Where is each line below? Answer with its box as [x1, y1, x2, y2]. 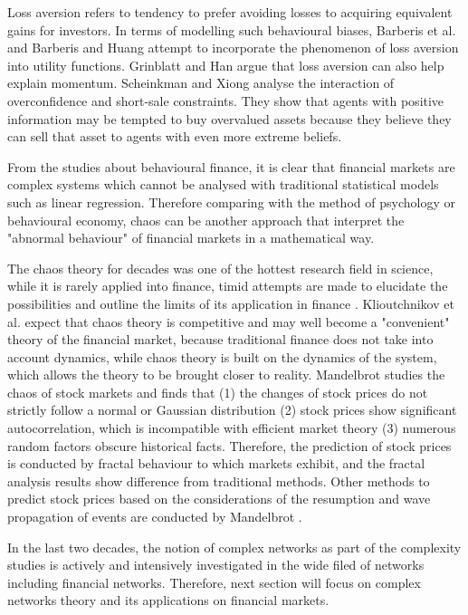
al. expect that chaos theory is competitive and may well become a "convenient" [7, 312, 450, 331]
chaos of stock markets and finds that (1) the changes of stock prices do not [7, 382, 428, 401]
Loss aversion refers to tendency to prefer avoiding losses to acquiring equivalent [7, 3, 453, 21]
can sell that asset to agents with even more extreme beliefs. [7, 127, 342, 146]
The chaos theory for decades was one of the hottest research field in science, [7, 258, 434, 277]
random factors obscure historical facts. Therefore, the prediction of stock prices [7, 436, 452, 455]
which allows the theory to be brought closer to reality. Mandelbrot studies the [7, 365, 445, 384]
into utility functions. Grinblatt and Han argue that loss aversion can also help [7, 55, 444, 74]
